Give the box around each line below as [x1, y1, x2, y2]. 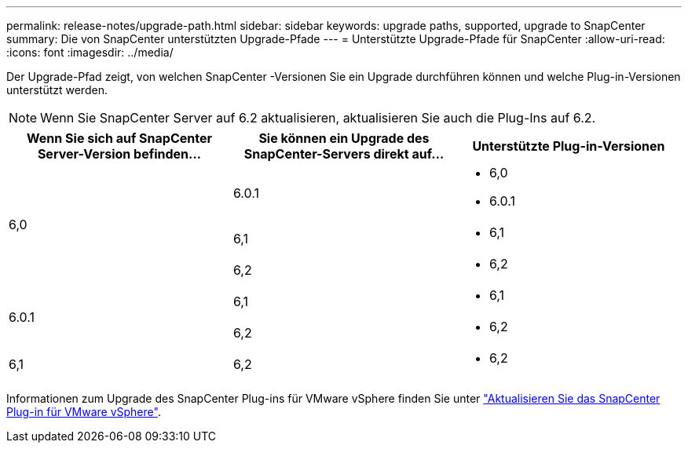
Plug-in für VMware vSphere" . [6, 405, 161, 418]
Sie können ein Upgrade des [258, 130, 430, 146]
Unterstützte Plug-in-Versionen [472, 138, 665, 154]
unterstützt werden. [6, 83, 108, 97]
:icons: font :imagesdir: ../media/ [6, 46, 174, 59]
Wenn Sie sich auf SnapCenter [27, 130, 212, 146]
